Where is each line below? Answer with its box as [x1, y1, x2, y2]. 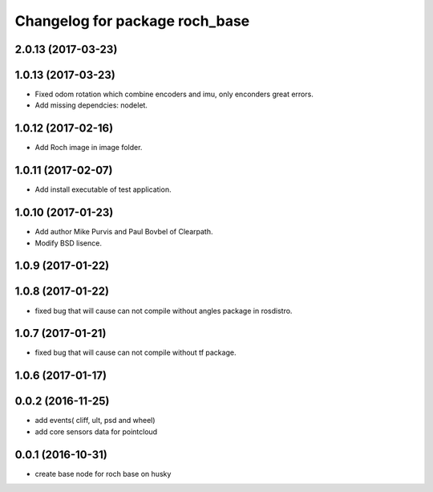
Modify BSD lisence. [34, 238, 102, 248]
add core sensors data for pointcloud [34, 426, 158, 437]
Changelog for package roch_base [14, 12, 250, 30]
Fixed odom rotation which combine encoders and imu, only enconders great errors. [34, 89, 314, 100]
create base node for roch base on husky [34, 469, 172, 478]
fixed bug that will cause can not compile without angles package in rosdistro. [34, 306, 293, 315]
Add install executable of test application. [34, 185, 172, 194]
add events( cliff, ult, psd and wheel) [34, 416, 156, 425]
